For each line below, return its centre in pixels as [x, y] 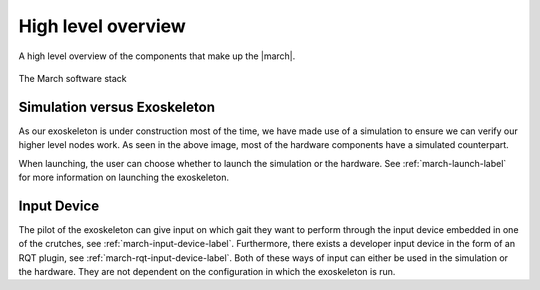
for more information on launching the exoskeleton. [124, 177]
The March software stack [72, 78]
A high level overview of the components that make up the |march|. [157, 56]
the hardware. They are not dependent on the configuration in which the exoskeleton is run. [207, 272]
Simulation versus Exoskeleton [116, 106]
